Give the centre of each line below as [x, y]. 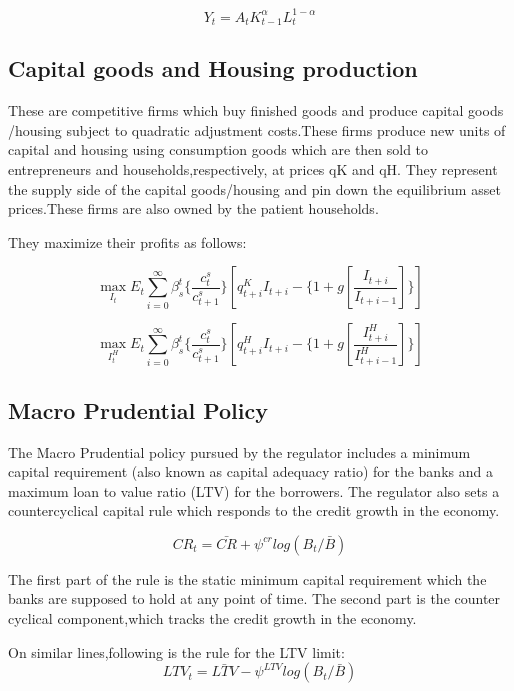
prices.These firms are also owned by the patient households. [193, 208]
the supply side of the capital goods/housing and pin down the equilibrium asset [254, 188]
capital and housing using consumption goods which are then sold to [218, 149]
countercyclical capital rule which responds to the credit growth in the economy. [254, 510]
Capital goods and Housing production [213, 68]
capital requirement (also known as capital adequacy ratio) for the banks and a [250, 471]
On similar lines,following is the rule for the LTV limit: [176, 651]
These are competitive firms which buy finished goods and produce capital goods [256, 110]
